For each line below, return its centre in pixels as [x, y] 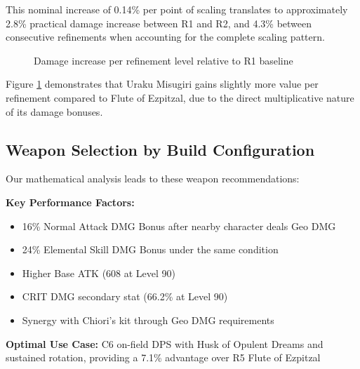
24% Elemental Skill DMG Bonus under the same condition [150, 249]
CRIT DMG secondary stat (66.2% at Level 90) [125, 296]
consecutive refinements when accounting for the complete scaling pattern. [165, 37]
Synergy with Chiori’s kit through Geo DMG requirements [148, 320]
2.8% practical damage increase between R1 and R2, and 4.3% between [159, 23]
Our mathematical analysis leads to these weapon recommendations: [153, 179]
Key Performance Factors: [70, 202]
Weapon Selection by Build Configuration [160, 149]
